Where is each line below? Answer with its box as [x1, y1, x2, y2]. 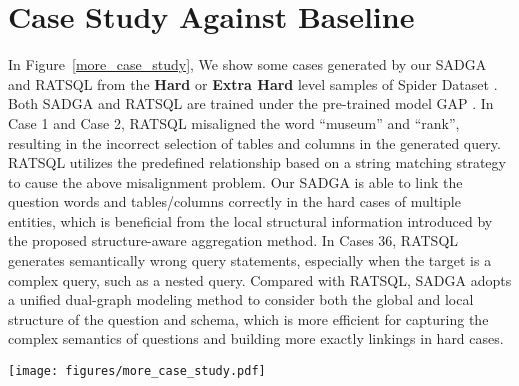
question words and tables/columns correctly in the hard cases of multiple [8, 191, 461, 212]
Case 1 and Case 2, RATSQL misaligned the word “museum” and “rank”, [8, 112, 460, 133]
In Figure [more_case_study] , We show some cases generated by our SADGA [8, 54, 487, 75]
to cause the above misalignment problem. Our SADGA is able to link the [8, 171, 463, 192]
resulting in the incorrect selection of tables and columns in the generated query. [8, 132, 501, 153]
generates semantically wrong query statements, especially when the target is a [8, 250, 492, 271]
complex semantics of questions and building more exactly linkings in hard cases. [8, 328, 504, 349]
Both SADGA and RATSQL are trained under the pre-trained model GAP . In [8, 93, 494, 114]
